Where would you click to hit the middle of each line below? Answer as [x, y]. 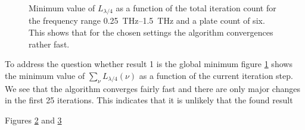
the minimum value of [45, 75]
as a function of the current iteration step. [216, 75]
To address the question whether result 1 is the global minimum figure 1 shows [149, 64]
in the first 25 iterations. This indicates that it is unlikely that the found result [149, 100]
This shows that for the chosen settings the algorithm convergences [151, 32]
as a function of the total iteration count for [196, 8]
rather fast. [49, 44]
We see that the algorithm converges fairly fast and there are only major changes [152, 88]
